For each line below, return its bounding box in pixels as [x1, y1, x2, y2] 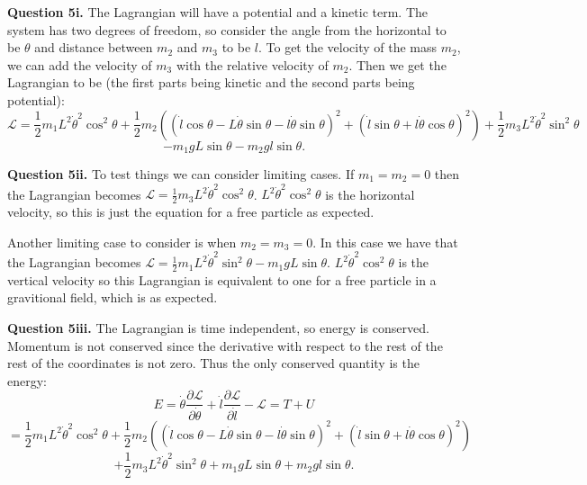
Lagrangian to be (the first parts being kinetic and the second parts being [7, 73, 415, 92]
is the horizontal [325, 184, 415, 203]
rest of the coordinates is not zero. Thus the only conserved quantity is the [7, 354, 420, 373]
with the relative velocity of [176, 55, 329, 74]
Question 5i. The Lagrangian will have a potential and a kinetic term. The [7, 3, 429, 21]
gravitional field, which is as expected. [7, 288, 218, 307]
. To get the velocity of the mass [257, 38, 438, 57]
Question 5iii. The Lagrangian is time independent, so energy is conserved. [7, 319, 429, 337]
